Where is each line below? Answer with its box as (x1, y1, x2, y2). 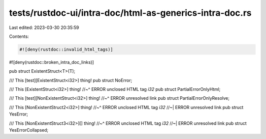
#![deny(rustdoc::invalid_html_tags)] (19, 47, 113, 52)
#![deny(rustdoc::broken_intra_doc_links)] (9, 59, 94, 65)
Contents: (9, 33, 29, 39)
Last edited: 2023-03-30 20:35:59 (9, 25, 79, 30)
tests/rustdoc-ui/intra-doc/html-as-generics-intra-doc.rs (9, 7, 252, 18)
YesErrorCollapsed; (9, 127, 49, 133)
